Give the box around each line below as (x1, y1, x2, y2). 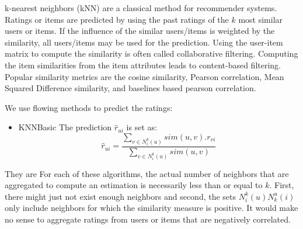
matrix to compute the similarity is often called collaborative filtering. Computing (5, 47, 298, 60)
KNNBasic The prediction (18, 121, 112, 133)
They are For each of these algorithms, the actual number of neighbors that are (5, 167, 289, 179)
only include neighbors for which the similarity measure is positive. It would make (5, 202, 298, 214)
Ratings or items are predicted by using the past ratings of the (5, 13, 229, 25)
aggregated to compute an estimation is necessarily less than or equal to (5, 179, 263, 191)
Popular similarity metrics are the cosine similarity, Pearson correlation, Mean (5, 70, 284, 82)
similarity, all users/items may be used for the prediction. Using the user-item (5, 36, 283, 48)
